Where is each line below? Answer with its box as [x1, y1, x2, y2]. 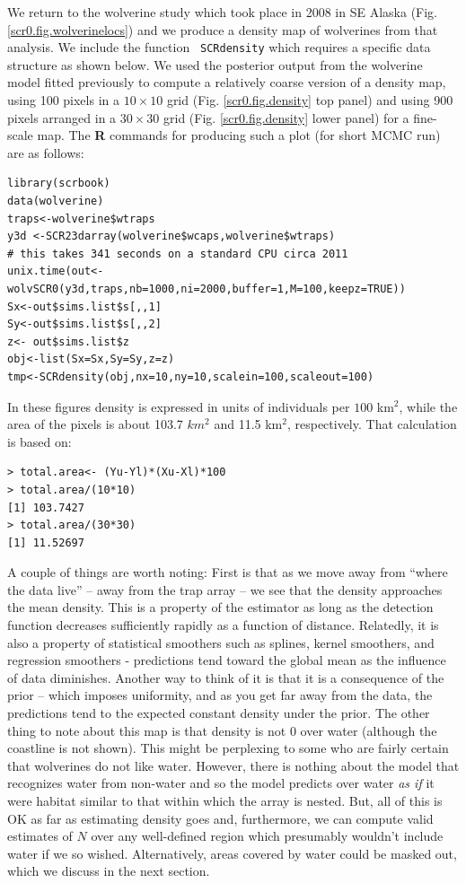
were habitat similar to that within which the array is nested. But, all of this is [7, 791, 443, 809]
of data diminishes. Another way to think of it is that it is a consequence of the [7, 668, 444, 686]
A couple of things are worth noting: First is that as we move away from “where [7, 563, 448, 581]
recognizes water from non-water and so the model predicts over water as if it [7, 774, 435, 792]
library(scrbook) [7, 177, 110, 190]
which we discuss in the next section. [7, 861, 210, 880]
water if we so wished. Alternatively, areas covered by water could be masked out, [7, 844, 457, 862]
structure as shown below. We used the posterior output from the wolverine [7, 55, 423, 74]
